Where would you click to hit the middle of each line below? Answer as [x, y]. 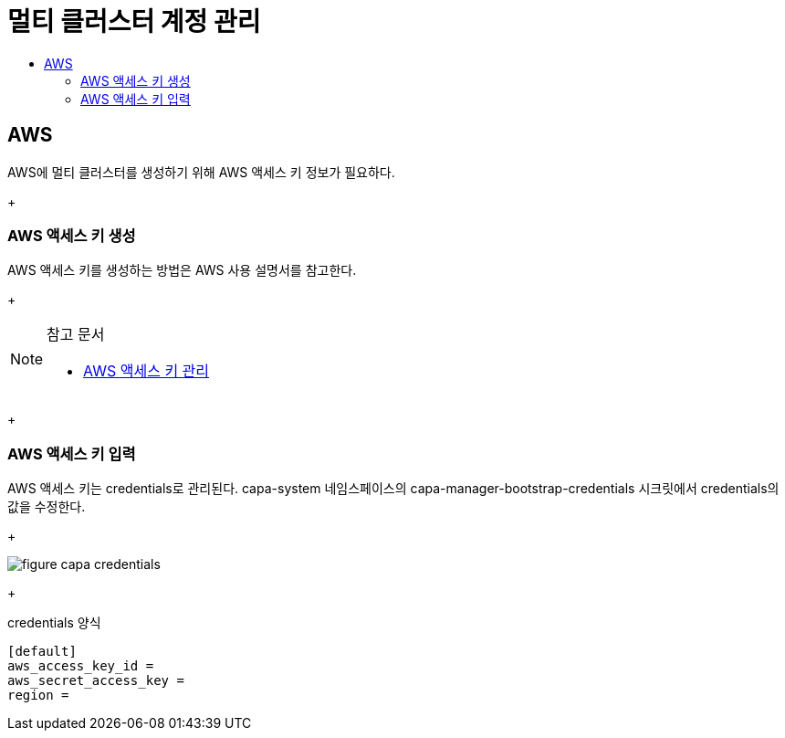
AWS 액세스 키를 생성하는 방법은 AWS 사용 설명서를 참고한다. [182, 270]
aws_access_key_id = [81, 666]
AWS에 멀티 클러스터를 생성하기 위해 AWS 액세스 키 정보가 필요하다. [201, 172]
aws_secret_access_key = [96, 681]
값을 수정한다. [47, 507]
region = [38, 696]
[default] [42, 652]
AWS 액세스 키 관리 [147, 371]
